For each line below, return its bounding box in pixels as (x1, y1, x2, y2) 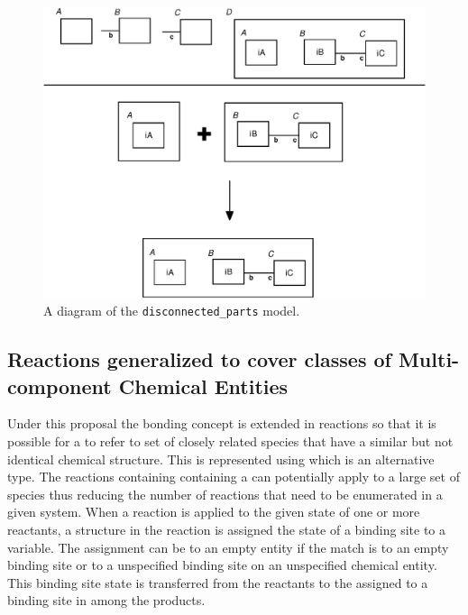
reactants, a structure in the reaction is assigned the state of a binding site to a (7, 519, 445, 538)
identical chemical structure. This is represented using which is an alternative (7, 449, 435, 468)
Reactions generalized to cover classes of (7, 345, 391, 373)
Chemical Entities (118, 372, 289, 399)
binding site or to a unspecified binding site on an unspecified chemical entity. (7, 555, 437, 574)
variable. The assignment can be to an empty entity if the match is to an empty (7, 537, 449, 556)
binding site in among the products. (7, 591, 206, 610)
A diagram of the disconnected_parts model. (43, 301, 300, 320)
